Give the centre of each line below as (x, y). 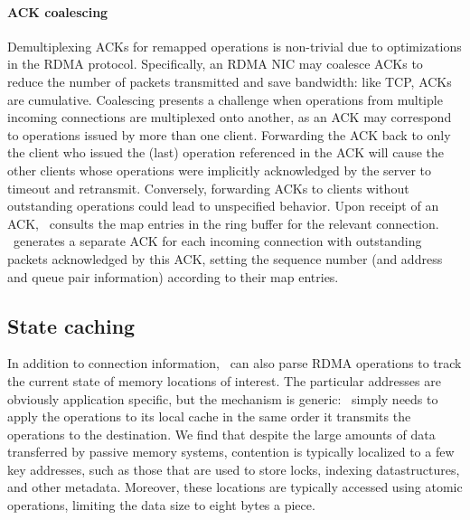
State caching (71, 325)
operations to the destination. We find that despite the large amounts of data (221, 434)
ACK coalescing (58, 11)
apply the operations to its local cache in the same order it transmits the (209, 416)
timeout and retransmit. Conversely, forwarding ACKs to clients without (208, 188)
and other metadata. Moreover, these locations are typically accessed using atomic (235, 487)
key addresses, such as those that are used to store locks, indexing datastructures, (234, 469)
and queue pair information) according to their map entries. (173, 276)
